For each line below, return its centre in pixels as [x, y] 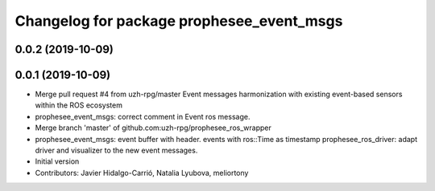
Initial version [57, 161]
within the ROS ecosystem [79, 105]
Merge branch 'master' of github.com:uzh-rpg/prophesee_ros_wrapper [153, 128]
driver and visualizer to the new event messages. [116, 150]
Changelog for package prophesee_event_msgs [179, 21]
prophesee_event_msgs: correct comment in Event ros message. [143, 116]
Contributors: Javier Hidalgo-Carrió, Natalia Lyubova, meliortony [142, 173]
